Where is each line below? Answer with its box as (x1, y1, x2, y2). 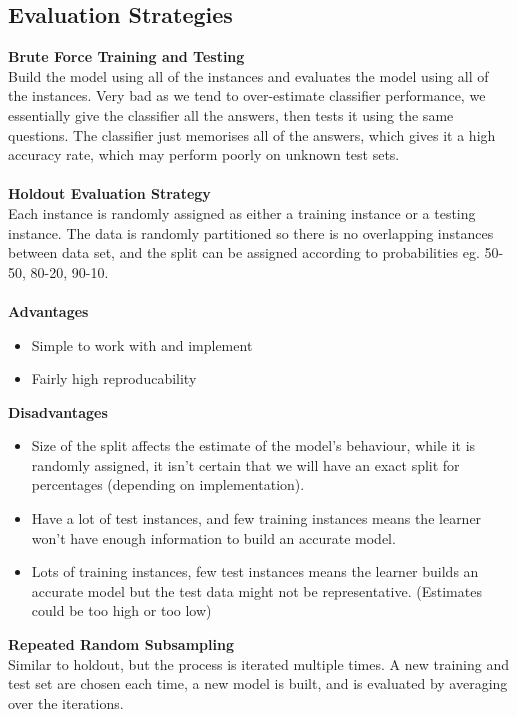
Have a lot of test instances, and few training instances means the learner (31, 508, 482, 529)
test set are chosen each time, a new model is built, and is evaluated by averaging (8, 673, 508, 694)
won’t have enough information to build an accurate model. (31, 527, 396, 548)
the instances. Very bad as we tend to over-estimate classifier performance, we (8, 85, 486, 106)
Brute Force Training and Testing (8, 46, 245, 67)
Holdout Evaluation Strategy (8, 183, 211, 204)
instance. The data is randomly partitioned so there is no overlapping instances (8, 222, 494, 243)
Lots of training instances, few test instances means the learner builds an (31, 561, 479, 582)
